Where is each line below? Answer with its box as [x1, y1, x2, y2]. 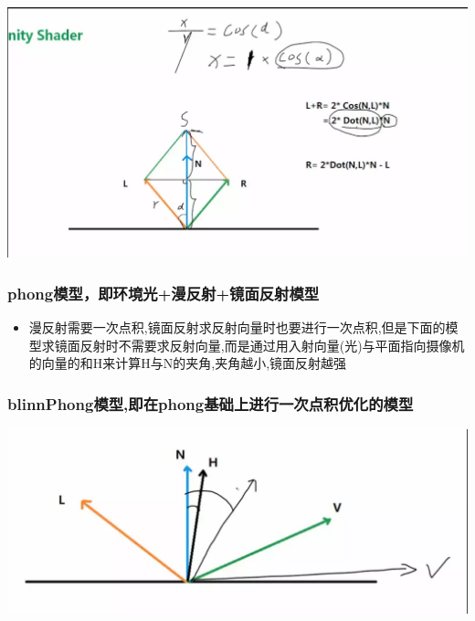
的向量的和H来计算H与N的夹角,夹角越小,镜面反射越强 [28, 353, 347, 373]
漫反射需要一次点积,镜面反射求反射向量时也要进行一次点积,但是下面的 [28, 317, 446, 336]
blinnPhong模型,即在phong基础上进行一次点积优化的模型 [7, 392, 414, 415]
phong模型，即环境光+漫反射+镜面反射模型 [7, 281, 320, 304]
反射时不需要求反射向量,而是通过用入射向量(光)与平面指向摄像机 [79, 335, 465, 354]
